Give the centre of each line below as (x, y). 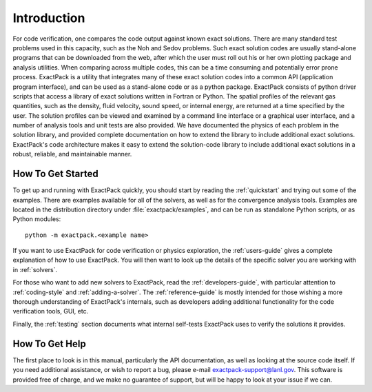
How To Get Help (49, 343)
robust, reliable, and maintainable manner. (72, 154)
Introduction (49, 18)
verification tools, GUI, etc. (51, 311)
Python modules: (37, 219)
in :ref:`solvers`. (35, 269)
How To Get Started (56, 174)
